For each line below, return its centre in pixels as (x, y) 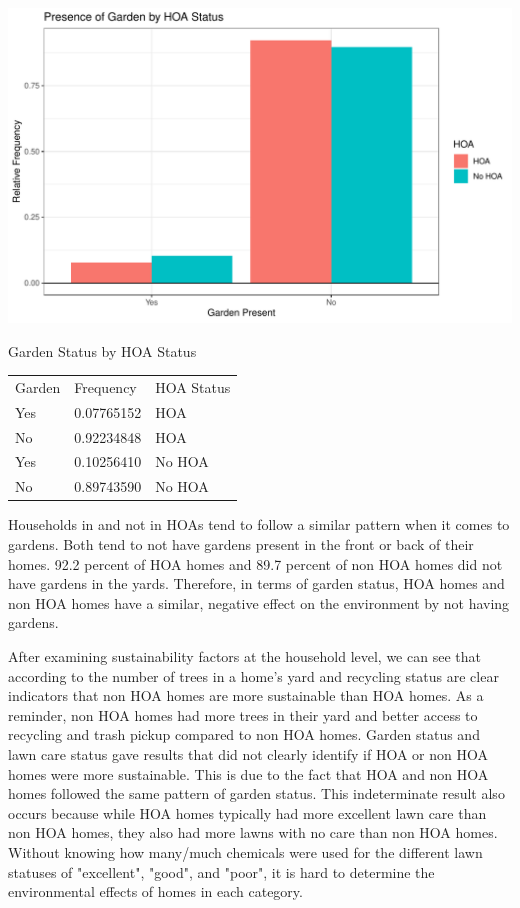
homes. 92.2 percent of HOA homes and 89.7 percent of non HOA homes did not (255, 563)
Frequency (105, 386)
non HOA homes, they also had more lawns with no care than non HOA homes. (253, 832)
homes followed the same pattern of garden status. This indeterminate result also (256, 793)
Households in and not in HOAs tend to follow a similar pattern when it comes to (259, 524)
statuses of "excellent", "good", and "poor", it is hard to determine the (221, 871)
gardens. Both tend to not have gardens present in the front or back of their (241, 544)
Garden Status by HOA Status (102, 350)
